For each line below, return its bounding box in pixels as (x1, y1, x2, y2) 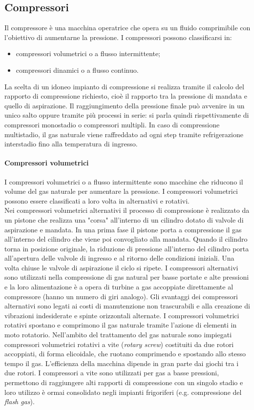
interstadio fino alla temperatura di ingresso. (4, 139, 138, 149)
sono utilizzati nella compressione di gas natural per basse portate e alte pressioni (4, 272, 249, 282)
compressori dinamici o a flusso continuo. (16, 64, 139, 75)
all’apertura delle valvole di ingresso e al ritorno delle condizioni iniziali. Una (4, 253, 234, 263)
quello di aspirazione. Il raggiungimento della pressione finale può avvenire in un (4, 100, 245, 110)
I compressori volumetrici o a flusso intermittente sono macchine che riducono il (4, 176, 243, 186)
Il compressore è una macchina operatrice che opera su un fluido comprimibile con (4, 22, 251, 33)
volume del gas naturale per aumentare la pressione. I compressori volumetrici (4, 186, 238, 196)
